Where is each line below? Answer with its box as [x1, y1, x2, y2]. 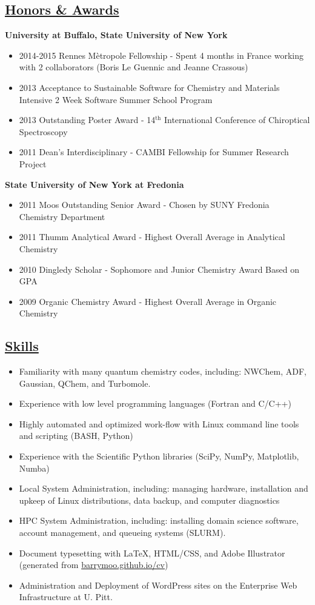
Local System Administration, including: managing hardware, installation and [19, 482, 308, 495]
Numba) [19, 461, 50, 474]
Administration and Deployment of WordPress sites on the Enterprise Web [19, 578, 297, 591]
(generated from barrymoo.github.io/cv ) [19, 558, 168, 571]
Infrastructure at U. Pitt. [19, 590, 113, 603]
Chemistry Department [19, 210, 105, 222]
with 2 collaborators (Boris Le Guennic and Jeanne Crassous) [19, 61, 248, 73]
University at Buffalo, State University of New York [5, 28, 228, 41]
